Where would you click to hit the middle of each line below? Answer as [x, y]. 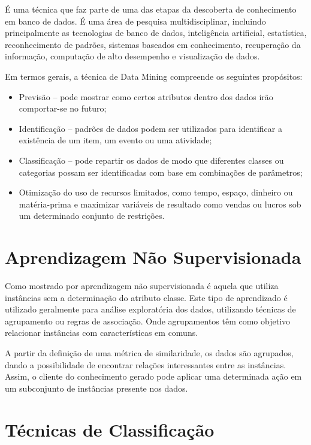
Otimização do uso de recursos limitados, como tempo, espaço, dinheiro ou [156, 192]
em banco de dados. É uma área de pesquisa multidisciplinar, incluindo [135, 21]
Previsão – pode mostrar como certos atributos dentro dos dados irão [146, 96]
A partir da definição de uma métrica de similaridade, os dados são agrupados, [149, 353]
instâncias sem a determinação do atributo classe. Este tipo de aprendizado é [146, 297]
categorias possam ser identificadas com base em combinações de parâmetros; [161, 172]
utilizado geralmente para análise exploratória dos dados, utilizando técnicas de [150, 309]
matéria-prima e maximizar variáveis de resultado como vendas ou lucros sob [160, 204]
